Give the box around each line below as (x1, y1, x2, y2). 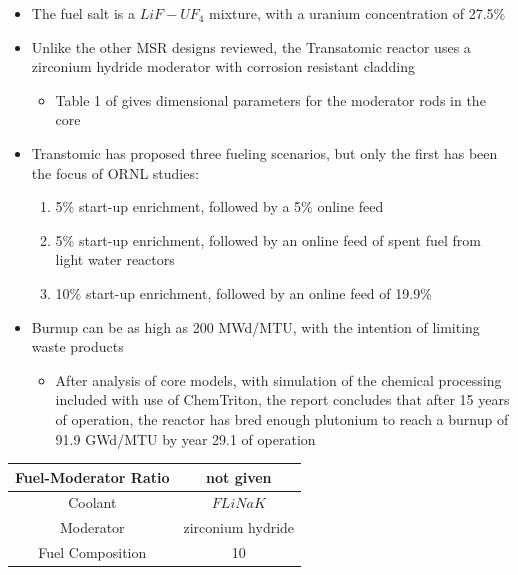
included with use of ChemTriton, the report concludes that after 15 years (55, 389, 510, 410)
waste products (31, 336, 124, 357)
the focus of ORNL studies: (31, 162, 199, 183)
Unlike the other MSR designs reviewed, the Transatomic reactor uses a (31, 36, 471, 57)
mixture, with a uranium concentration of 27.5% (209, 3, 506, 23)
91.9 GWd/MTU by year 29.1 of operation (55, 428, 316, 449)
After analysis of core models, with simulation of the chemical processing (55, 369, 502, 390)
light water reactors (55, 249, 175, 270)
